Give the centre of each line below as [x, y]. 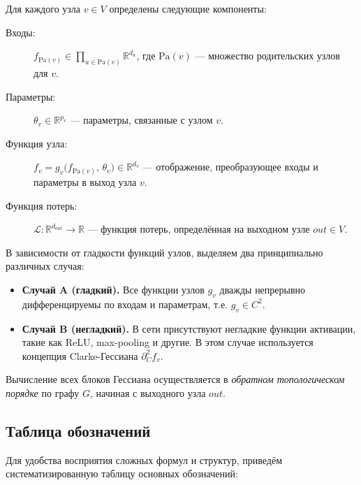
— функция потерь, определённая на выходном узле [199, 229]
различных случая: [45, 266]
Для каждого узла [43, 8]
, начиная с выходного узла [148, 392]
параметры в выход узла [85, 181]
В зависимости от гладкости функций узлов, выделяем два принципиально [164, 252]
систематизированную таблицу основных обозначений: [122, 473]
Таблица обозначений [78, 430]
